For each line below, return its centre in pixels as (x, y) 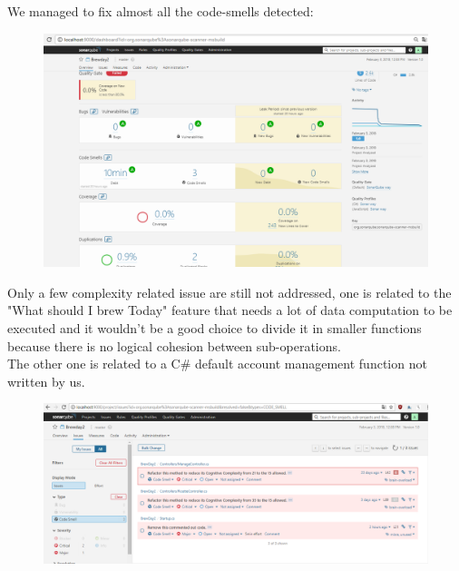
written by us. (46, 381)
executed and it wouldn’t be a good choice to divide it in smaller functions (215, 327)
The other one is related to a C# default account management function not (217, 364)
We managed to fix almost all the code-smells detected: (161, 11)
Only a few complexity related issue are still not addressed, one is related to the (229, 292)
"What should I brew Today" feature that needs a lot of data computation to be (230, 310)
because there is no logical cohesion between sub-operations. (174, 345)
